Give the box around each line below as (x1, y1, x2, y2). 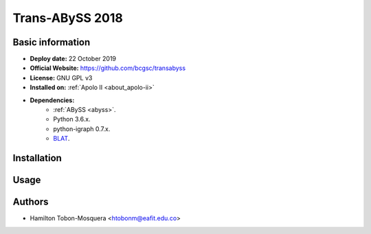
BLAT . (53, 134, 70, 143)
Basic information (12, 36, 91, 48)
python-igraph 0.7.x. (53, 124, 111, 133)
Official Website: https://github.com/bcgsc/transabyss (30, 64, 185, 72)
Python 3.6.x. (53, 115, 91, 124)
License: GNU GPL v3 (30, 73, 93, 82)
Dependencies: (30, 96, 75, 104)
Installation (12, 152, 62, 164)
